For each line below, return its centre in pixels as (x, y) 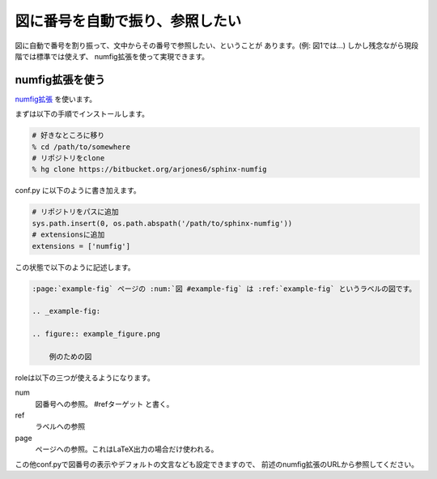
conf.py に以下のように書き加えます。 (78, 190)
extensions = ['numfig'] (81, 246)
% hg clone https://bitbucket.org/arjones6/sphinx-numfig (149, 169)
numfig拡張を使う (60, 80)
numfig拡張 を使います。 (56, 99)
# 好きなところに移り (68, 135)
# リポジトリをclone (68, 158)
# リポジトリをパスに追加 (75, 212)
